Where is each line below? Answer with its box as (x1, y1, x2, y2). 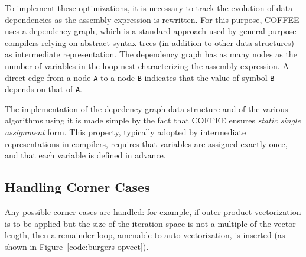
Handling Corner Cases (5, 178, 150, 196)
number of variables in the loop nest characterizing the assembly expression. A (5, 59, 289, 71)
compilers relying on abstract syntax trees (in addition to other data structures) (5, 36, 294, 48)
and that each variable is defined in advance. (5, 149, 166, 161)
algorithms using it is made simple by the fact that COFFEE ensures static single (5, 114, 301, 126)
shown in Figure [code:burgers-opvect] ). (5, 240, 149, 252)
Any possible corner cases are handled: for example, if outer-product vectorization (5, 206, 301, 218)
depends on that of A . (5, 83, 82, 95)
